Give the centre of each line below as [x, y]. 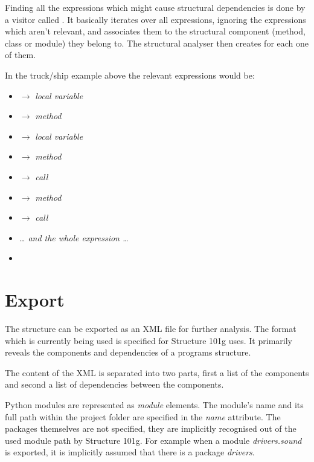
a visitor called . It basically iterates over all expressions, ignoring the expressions [155, 19]
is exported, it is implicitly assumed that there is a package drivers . [130, 452]
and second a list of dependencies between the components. [114, 384]
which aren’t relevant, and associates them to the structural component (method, [155, 31]
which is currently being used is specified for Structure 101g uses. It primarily [149, 340]
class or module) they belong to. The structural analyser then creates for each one [157, 43]
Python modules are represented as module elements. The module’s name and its [154, 405]
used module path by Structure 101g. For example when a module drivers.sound [153, 440]
